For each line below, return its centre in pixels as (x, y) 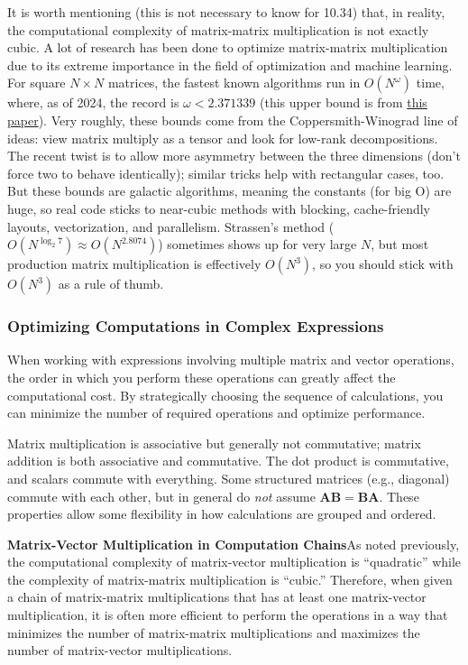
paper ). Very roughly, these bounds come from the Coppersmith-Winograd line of (233, 120)
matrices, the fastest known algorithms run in (234, 83)
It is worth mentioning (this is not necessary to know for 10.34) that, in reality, (226, 12)
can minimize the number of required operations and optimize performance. (216, 413)
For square (37, 83)
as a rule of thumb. (111, 284)
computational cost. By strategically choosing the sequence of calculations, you (225, 395)
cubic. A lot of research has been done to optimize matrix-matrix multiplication (228, 47)
